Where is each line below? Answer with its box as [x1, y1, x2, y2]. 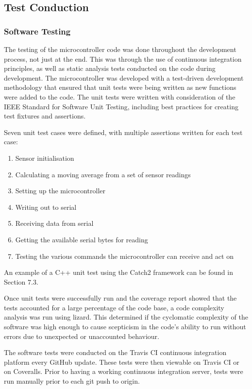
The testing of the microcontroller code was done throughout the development [4, 44, 236, 54]
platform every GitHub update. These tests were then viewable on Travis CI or [4, 356, 239, 367]
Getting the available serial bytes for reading [15, 234, 148, 244]
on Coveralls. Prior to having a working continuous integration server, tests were [4, 366, 243, 376]
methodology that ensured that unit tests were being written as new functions [4, 82, 236, 92]
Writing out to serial [15, 202, 77, 212]
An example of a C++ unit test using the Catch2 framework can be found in [4, 267, 233, 277]
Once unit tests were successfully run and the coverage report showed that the [4, 293, 237, 303]
